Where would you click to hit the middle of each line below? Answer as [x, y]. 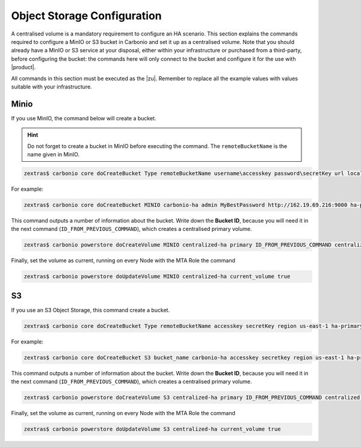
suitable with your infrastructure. [52, 87]
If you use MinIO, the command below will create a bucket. [84, 118]
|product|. [23, 67]
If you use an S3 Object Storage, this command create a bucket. [91, 310]
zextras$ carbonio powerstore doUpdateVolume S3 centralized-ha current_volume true [152, 429]
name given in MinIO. [54, 154]
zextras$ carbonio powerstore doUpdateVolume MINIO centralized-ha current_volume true [157, 276]
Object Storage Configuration [86, 16]
